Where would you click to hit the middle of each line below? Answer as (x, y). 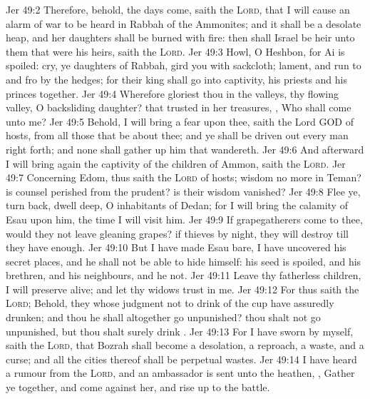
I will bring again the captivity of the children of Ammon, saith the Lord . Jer (176, 163)
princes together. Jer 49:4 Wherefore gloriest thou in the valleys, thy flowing (172, 93)
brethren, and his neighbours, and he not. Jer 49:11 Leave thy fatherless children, (184, 275)
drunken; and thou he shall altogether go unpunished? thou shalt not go (163, 317)
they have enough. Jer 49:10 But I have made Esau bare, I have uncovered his (176, 247)
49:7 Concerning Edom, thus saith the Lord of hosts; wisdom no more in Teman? (184, 177)
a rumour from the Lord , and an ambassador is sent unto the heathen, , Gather (180, 373)
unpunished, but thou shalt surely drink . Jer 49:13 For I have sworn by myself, (180, 331)
